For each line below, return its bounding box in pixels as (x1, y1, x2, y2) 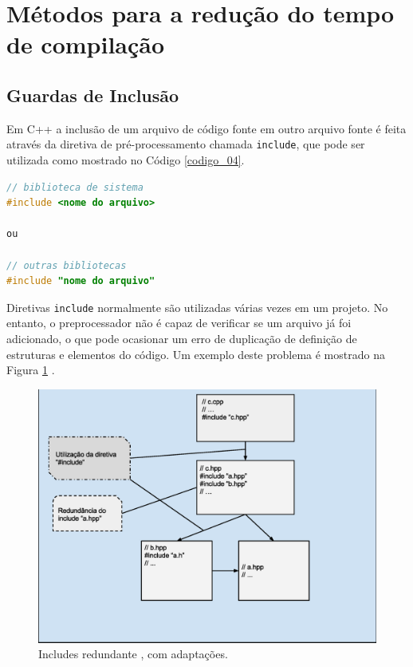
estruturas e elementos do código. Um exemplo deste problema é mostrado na (6, 345, 385, 362)
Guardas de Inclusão (6, 82, 179, 107)
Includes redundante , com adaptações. (38, 645, 228, 662)
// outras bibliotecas (6, 259, 127, 271)
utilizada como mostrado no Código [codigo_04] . (6, 152, 245, 168)
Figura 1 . (6, 361, 55, 378)
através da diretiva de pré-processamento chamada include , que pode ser (6, 136, 365, 152)
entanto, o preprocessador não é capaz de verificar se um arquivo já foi (6, 314, 352, 331)
